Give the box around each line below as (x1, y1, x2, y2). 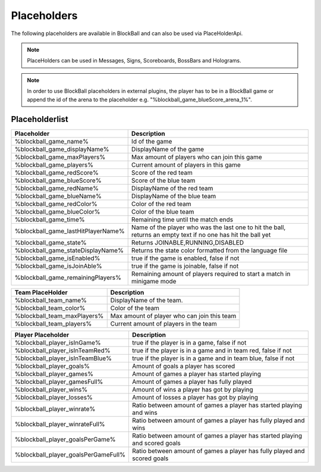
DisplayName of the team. (110, 296, 184, 305)
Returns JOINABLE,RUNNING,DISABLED (131, 239, 244, 247)
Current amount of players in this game (131, 161, 241, 169)
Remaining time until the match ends (131, 215, 234, 224)
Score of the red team (131, 168, 193, 177)
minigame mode (131, 277, 177, 286)
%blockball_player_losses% (14, 393, 93, 402)
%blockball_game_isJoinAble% (14, 262, 102, 270)
